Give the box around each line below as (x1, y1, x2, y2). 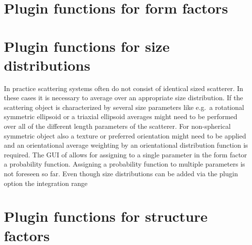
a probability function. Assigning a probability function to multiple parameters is (4, 159, 245, 169)
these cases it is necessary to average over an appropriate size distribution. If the (4, 92, 243, 103)
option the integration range (4, 178, 88, 188)
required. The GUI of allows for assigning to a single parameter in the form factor (4, 149, 247, 159)
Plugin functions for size (4, 36, 170, 56)
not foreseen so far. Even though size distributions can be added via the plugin (4, 168, 238, 179)
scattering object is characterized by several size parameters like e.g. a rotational (4, 102, 244, 112)
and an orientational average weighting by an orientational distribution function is (4, 140, 248, 150)
